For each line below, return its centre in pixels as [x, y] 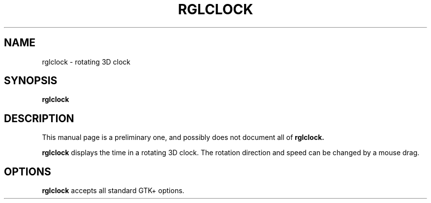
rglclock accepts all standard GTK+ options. [113, 191]
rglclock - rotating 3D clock [86, 62]
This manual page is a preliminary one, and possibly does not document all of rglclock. [183, 137]
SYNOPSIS [31, 81]
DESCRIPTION [39, 118]
